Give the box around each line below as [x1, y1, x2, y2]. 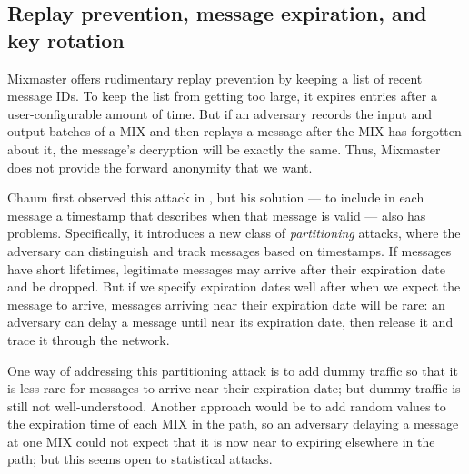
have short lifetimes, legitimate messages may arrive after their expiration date [7, 259, 446, 278]
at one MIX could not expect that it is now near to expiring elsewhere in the [7, 431, 435, 450]
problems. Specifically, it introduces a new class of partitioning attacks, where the [7, 223, 461, 242]
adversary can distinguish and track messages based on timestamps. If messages [7, 241, 452, 260]
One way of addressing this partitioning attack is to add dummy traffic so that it [7, 360, 458, 380]
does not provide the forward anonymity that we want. [7, 157, 313, 176]
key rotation [7, 25, 125, 54]
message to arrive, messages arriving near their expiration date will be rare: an [7, 294, 445, 313]
